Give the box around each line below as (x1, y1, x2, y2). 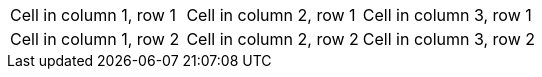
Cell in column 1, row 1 (10, 5, 176, 25)
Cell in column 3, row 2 (362, 29, 535, 49)
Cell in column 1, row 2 (10, 29, 180, 49)
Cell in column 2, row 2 (186, 29, 359, 49)
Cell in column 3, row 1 (362, 5, 532, 25)
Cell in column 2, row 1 (186, 5, 356, 25)
